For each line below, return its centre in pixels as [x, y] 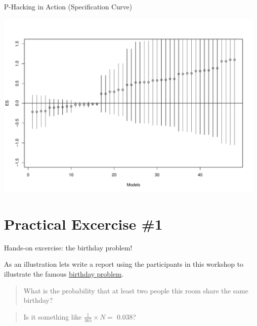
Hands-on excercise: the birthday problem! [68, 247]
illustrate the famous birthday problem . [64, 273]
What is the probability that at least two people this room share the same [136, 290]
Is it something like [52, 316]
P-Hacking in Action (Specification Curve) [68, 6]
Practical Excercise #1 [84, 224]
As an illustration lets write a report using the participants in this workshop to [124, 264]
